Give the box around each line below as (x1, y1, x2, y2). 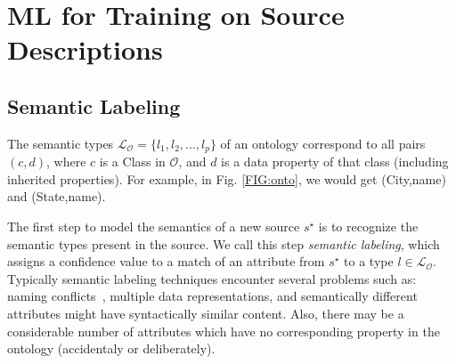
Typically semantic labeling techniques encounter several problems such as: (7, 269, 417, 287)
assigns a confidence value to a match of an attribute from (7, 252, 325, 271)
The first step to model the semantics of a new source (7, 217, 300, 235)
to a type (344, 252, 394, 271)
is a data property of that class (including (221, 152, 449, 171)
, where (46, 152, 86, 171)
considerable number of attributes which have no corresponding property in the (7, 321, 440, 340)
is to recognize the (318, 217, 419, 235)
